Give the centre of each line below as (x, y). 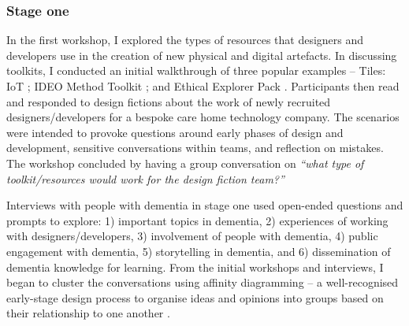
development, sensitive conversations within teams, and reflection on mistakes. (195, 148)
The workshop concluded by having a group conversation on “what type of (185, 163)
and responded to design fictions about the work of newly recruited (169, 101)
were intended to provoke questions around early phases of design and (175, 132)
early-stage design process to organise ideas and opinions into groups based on (195, 297)
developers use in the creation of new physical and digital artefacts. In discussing (202, 55)
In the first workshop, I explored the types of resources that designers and (185, 40)
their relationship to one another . (88, 313)
